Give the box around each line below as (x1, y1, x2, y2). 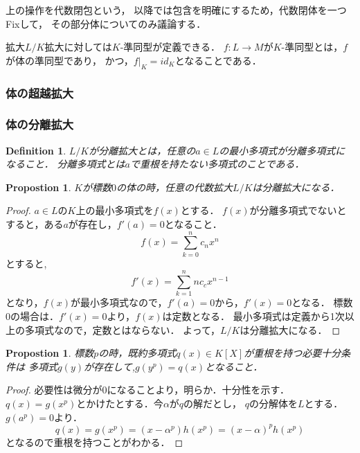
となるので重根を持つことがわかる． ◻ (6, 434, 183, 449)
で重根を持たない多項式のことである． (130, 157, 305, 171)
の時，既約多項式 (98, 346, 177, 360)
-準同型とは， (281, 39, 343, 54)
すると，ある (6, 217, 64, 231)
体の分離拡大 (6, 116, 74, 133)
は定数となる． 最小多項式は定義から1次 (162, 309, 345, 323)
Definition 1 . (6, 143, 66, 157)
